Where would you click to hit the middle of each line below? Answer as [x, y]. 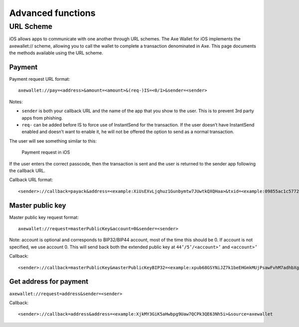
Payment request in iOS [46, 153]
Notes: [16, 102]
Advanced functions [52, 13]
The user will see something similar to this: [53, 141]
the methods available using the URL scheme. [56, 53]
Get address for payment [49, 282]
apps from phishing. [42, 118]
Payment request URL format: [40, 79]
